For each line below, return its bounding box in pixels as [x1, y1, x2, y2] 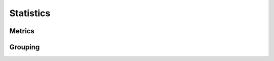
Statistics [9, 8, 51, 19]
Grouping [9, 43, 40, 51]
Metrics [9, 27, 35, 35]
